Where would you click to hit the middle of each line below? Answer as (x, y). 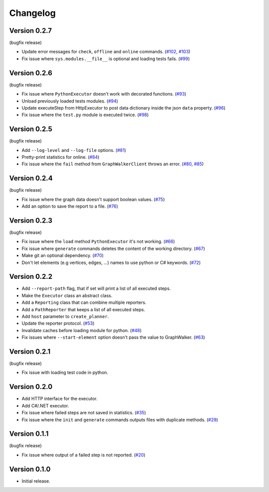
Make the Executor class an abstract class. (67, 295)
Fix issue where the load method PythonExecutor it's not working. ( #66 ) (98, 242)
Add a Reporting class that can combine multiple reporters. (84, 303)
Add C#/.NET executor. (45, 405)
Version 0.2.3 (31, 220)
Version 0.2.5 (31, 129)
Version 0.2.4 (31, 179)
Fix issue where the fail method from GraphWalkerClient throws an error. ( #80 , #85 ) (113, 164)
